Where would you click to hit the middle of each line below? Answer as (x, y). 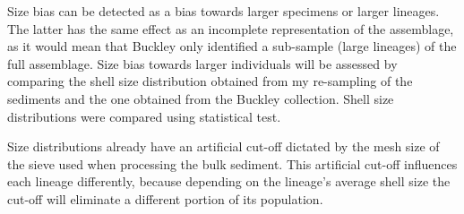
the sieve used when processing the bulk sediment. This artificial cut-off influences (232, 163)
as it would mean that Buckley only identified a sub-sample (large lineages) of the (232, 46)
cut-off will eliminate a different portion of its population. (165, 198)
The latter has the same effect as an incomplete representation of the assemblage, (231, 28)
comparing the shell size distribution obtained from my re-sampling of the (210, 81)
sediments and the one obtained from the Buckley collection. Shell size (201, 98)
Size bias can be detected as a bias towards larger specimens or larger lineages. (223, 11)
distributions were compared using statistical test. (144, 116)
